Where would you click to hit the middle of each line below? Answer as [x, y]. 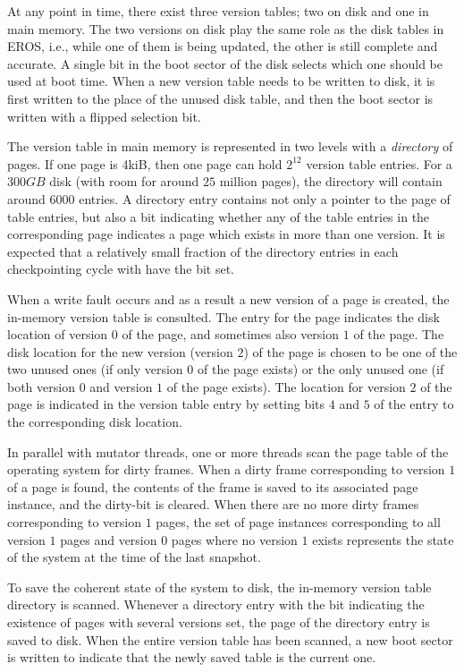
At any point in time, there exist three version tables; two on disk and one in [218, 11]
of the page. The [399, 334]
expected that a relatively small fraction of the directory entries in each [203, 251]
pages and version [109, 539]
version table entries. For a [379, 163]
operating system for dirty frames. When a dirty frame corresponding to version [226, 469]
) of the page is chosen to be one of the [350, 351]
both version [41, 386]
